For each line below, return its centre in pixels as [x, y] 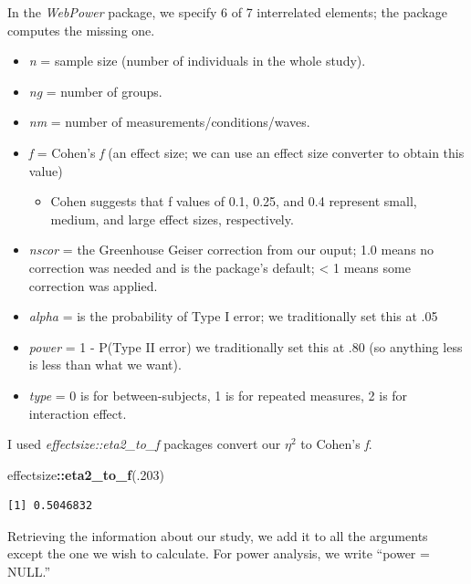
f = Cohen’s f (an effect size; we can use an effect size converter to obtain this [246, 152]
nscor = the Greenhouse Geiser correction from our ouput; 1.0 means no [231, 250]
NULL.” [29, 572]
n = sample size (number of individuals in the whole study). [197, 61]
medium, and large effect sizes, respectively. [172, 219]
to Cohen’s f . [336, 444]
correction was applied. [93, 285]
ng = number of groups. [95, 91]
